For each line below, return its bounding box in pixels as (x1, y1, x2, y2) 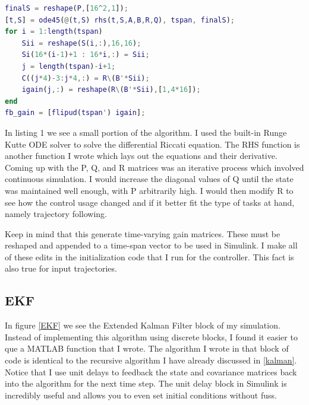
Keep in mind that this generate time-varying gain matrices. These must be (5, 227, 280, 240)
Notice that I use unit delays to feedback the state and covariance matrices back (5, 365, 297, 378)
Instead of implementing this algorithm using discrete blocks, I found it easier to (5, 330, 298, 343)
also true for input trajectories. (5, 262, 117, 275)
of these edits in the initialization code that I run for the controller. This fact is (5, 250, 294, 263)
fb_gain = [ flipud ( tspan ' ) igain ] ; (5, 109, 146, 117)
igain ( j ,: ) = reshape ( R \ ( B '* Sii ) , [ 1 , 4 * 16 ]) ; (21, 85, 201, 94)
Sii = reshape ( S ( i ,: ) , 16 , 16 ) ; (21, 39, 141, 47)
